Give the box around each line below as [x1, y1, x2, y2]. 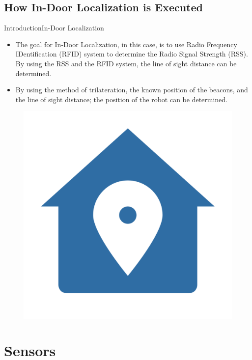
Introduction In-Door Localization [4, 23, 104, 33]
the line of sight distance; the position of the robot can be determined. [15, 94, 228, 104]
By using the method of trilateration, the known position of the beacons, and [15, 84, 248, 95]
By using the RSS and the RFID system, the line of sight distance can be [15, 58, 237, 68]
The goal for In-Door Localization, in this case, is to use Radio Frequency [15, 39, 237, 49]
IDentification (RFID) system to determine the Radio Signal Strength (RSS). [15, 49, 248, 59]
